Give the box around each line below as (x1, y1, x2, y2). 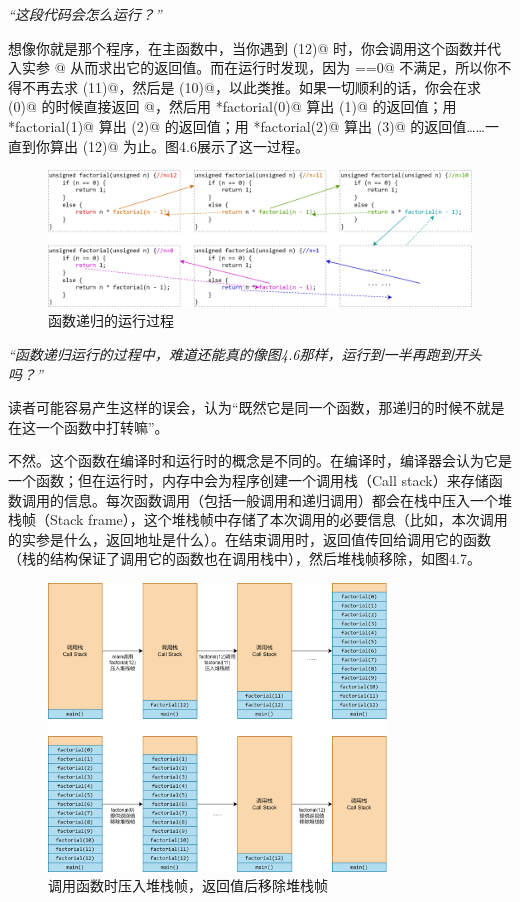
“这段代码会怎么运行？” (8, 4, 162, 24)
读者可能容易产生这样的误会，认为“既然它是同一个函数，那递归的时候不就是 (8, 397, 505, 418)
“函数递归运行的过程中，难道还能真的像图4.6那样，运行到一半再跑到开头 (8, 343, 482, 364)
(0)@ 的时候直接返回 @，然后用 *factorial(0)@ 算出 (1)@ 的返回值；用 (8, 96, 457, 117)
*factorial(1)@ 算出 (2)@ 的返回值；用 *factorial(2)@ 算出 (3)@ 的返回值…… (8, 115, 485, 136)
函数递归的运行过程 (48, 310, 174, 331)
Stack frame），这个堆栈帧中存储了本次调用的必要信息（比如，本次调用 (49, 509, 508, 530)
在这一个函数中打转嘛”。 (8, 416, 169, 437)
